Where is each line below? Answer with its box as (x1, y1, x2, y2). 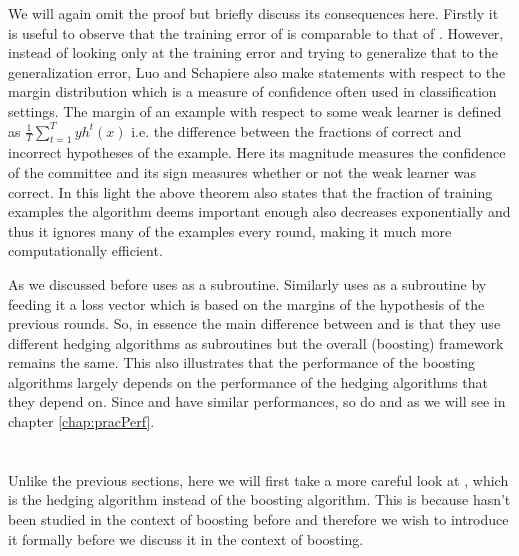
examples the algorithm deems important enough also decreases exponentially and (8, 201, 511, 222)
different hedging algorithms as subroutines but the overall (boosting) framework (8, 332, 504, 353)
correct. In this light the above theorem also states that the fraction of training (8, 181, 493, 202)
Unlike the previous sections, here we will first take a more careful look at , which (8, 469, 509, 490)
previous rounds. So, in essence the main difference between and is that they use (8, 313, 501, 334)
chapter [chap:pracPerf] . (8, 411, 155, 432)
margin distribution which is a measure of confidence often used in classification (8, 81, 497, 102)
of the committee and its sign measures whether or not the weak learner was (8, 161, 476, 182)
